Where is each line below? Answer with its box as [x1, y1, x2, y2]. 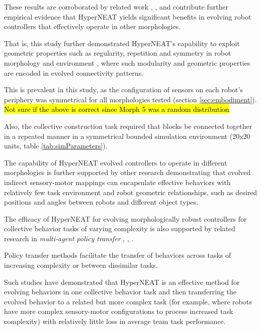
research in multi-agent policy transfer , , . [4, 233, 134, 243]
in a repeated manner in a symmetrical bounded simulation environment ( [4, 130, 233, 141]
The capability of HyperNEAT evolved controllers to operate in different [4, 157, 227, 168]
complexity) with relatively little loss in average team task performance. [4, 316, 226, 326]
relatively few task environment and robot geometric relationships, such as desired [4, 187, 257, 197]
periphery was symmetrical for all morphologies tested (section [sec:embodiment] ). [4, 94, 257, 104]
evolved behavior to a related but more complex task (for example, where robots [4, 296, 252, 306]
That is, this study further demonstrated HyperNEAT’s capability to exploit [4, 38, 240, 48]
